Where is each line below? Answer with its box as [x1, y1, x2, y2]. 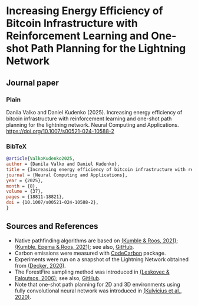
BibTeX [6, 142, 27, 150]
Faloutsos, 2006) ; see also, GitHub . [14, 274, 101, 281]
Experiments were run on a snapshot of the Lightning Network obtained [14, 255, 189, 263]
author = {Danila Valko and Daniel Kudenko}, [6, 161, 120, 167]
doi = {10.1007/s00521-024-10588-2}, [6, 199, 99, 206]
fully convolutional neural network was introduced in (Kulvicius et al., [14, 287, 182, 294]
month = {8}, [6, 183, 38, 189]
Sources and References [6, 221, 98, 231]
